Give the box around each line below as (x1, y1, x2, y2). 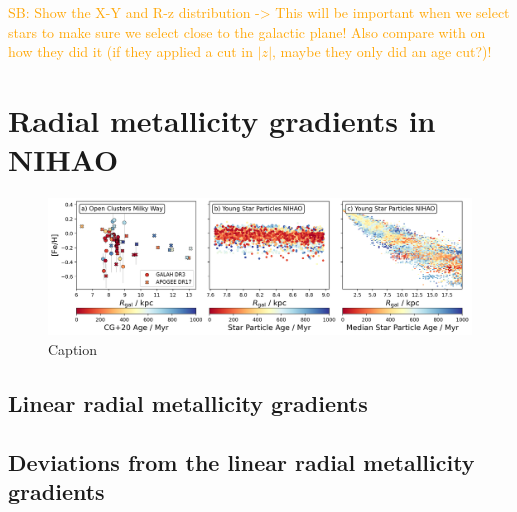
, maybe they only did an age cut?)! (272, 41, 492, 62)
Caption (48, 338, 98, 359)
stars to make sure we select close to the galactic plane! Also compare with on (8, 21, 486, 42)
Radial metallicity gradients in (8, 99, 436, 140)
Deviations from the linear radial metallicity (8, 446, 475, 477)
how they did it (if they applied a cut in (8, 41, 254, 62)
